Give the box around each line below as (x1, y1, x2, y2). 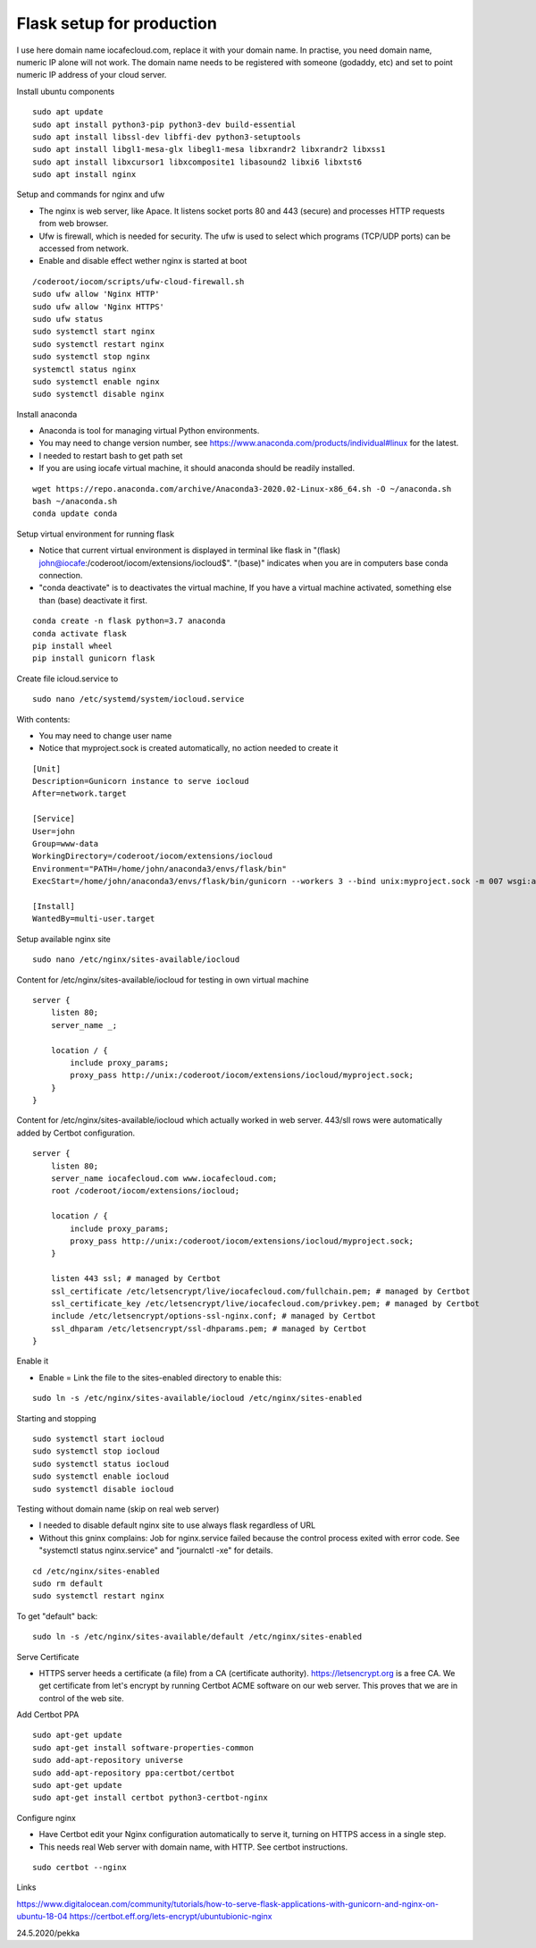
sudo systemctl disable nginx (32, 389, 165, 400)
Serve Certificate (16, 1651, 80, 1662)
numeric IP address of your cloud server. (16, 70, 167, 80)
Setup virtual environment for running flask (16, 528, 174, 539)
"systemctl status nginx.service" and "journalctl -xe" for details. (38, 1545, 273, 1556)
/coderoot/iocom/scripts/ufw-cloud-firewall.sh (32, 276, 245, 286)
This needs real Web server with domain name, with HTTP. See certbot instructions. (38, 1842, 348, 1852)
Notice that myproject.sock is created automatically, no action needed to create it (38, 743, 339, 754)
